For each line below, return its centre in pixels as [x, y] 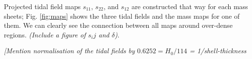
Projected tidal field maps [42, 6]
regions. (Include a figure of [45, 34]
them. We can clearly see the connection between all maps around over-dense [118, 25]
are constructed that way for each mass [190, 6]
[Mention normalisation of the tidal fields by [70, 51]
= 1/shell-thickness [218, 51]
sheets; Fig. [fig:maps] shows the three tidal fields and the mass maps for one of [122, 16]
